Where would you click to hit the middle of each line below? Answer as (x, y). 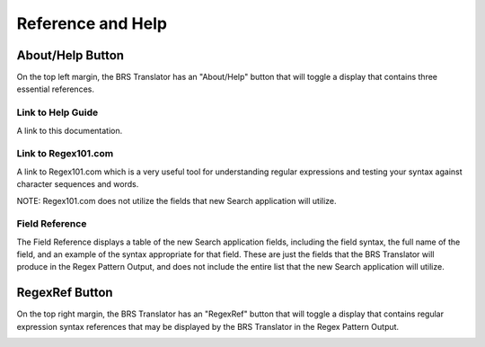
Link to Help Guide (57, 112)
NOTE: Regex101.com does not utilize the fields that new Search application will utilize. (176, 200)
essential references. (55, 89)
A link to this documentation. (70, 130)
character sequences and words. (78, 184)
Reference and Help (92, 23)
